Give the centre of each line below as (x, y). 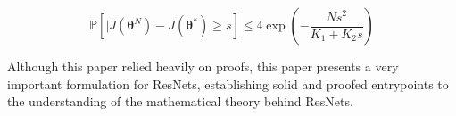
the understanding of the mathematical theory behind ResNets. (180, 101)
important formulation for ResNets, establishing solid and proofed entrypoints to (228, 83)
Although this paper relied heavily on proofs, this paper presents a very (203, 66)
